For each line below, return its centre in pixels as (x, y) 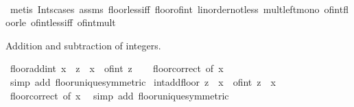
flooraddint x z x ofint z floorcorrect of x (117, 68)
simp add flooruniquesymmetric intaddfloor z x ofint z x (143, 81)
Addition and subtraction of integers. (83, 45)
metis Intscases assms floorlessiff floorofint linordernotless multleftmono (165, 9)
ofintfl (336, 9)
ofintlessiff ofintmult (73, 22)
